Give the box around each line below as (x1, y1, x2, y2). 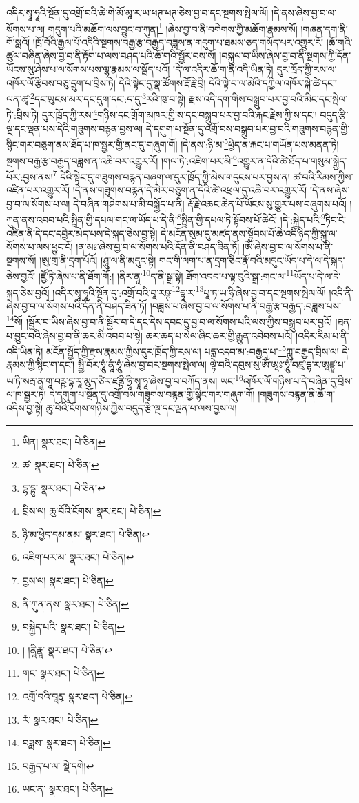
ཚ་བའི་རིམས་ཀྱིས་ (293, 169, 353, 184)
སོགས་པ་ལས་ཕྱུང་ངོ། (6, 239, 73, 254)
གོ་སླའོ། (6, 34, 30, 49)
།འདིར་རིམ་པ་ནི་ (296, 328, 349, 342)
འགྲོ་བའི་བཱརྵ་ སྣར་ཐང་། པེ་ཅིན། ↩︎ (22, 689, 133, 704)
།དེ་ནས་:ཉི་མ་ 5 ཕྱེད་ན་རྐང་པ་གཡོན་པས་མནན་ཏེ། (181, 135, 339, 151)
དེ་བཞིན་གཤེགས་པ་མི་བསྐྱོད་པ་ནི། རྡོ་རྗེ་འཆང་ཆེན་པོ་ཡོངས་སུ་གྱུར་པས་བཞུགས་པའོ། (73, 196, 347, 210)
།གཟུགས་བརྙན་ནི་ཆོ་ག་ (258, 387, 335, 401)
